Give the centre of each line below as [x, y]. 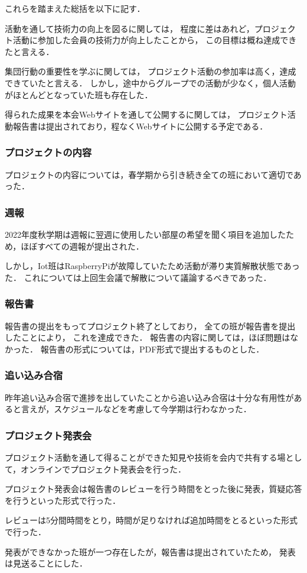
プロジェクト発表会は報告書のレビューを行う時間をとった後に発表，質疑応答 [153, 489]
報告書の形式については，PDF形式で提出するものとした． [152, 349]
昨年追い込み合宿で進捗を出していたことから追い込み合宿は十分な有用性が [149, 397]
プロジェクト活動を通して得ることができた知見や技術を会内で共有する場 [145, 457]
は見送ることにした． [46, 563]
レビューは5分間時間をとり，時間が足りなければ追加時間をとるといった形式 [151, 520]
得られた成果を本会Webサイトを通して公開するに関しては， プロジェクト [146, 114]
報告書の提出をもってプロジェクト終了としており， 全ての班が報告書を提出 [150, 326]
